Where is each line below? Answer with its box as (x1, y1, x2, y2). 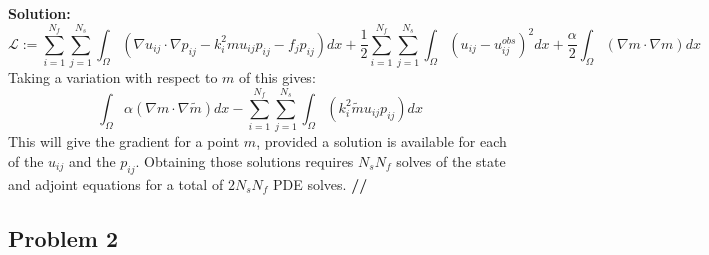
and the (68, 150, 116, 171)
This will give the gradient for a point (8, 131, 240, 152)
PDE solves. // (273, 173, 368, 194)
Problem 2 (8, 222, 118, 253)
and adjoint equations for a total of (8, 173, 224, 194)
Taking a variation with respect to (8, 67, 218, 88)
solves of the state (396, 150, 506, 171)
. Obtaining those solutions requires (135, 150, 354, 171)
